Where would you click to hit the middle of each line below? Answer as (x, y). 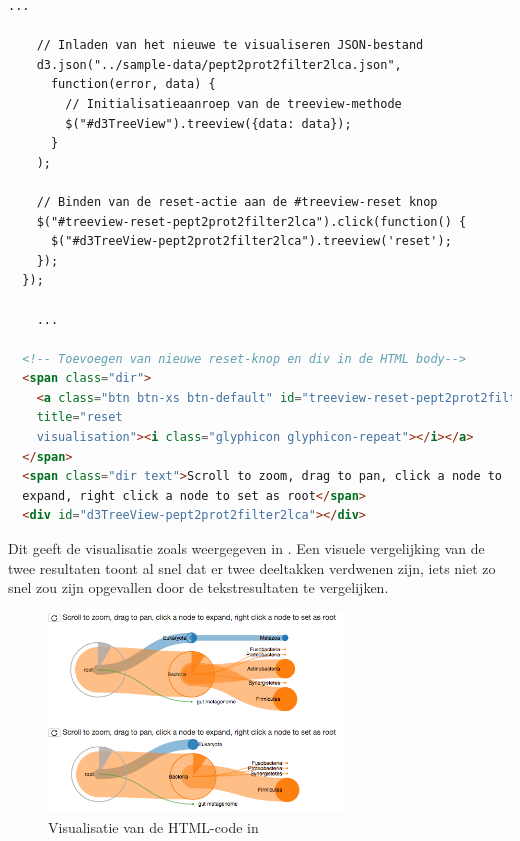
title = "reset (79, 417)
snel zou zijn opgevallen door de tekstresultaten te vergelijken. (198, 587)
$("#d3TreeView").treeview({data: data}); (208, 123)
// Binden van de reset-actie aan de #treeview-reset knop (237, 201)
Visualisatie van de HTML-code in (153, 826)
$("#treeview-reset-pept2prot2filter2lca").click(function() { (251, 221)
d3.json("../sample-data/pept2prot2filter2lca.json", (219, 64)
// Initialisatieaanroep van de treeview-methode (233, 103)
